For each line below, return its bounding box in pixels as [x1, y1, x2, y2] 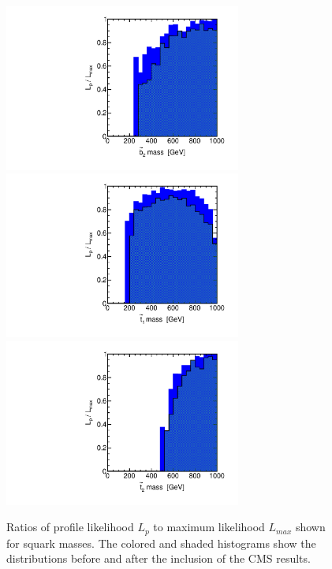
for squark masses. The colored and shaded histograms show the [6, 534, 316, 551]
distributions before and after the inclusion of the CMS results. [6, 550, 311, 567]
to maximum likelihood [153, 519, 265, 535]
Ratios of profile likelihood [6, 519, 134, 535]
